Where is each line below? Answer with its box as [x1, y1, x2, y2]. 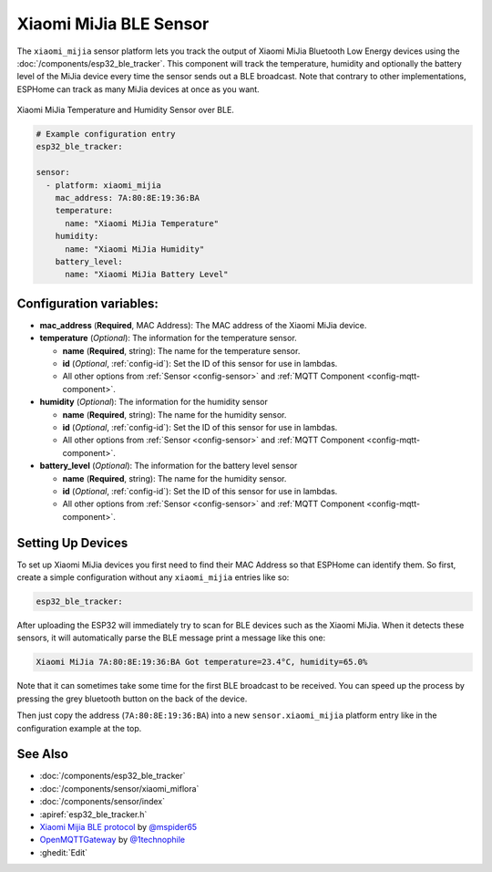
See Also [16, 746, 68, 762]
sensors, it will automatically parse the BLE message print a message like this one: [16, 632, 326, 643]
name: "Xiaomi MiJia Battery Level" [65, 269, 229, 280]
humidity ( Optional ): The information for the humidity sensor [39, 397, 269, 408]
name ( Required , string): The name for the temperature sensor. [62, 345, 301, 356]
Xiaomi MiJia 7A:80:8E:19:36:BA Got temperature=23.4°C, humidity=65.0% [36, 657, 368, 668]
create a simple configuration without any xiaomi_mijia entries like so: [16, 572, 290, 583]
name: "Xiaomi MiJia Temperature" [65, 218, 219, 228]
